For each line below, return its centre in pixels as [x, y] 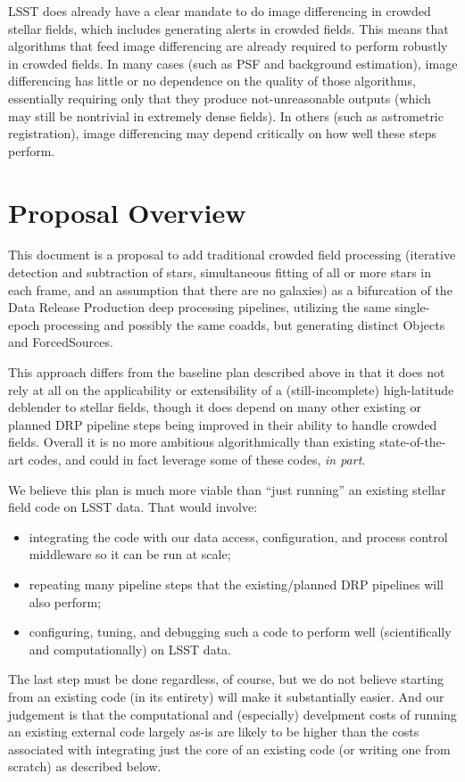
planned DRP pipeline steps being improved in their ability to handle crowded [223, 424]
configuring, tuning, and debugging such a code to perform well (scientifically [240, 632]
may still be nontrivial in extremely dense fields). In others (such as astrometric [226, 115]
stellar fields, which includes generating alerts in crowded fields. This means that [228, 28]
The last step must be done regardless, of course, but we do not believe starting [226, 679]
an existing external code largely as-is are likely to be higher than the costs [214, 732]
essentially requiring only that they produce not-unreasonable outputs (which [220, 98]
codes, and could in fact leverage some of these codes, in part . [197, 459]
